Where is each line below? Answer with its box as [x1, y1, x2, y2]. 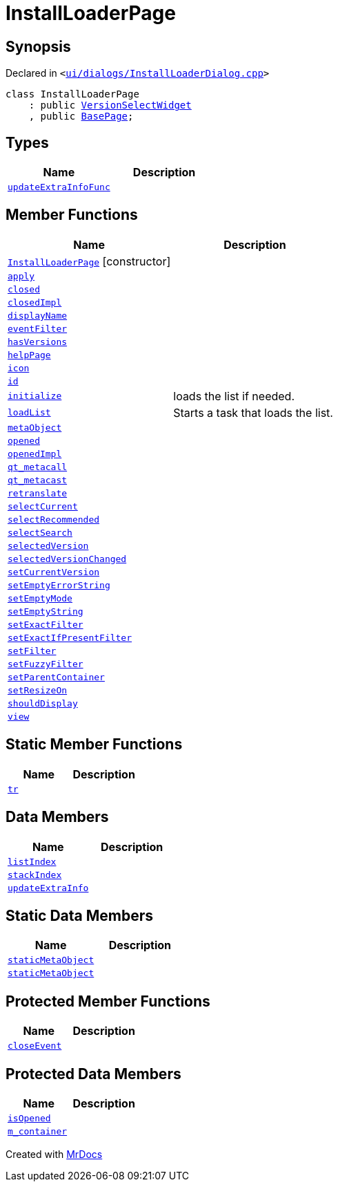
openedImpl [8, 448, 62, 459]
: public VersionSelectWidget [28, 100, 192, 111]
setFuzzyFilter [8, 658, 83, 669]
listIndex [8, 856, 57, 867]
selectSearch [8, 527, 72, 538]
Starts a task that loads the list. [173, 405, 333, 420]
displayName [8, 310, 68, 321]
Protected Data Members [6, 1065, 181, 1083]
